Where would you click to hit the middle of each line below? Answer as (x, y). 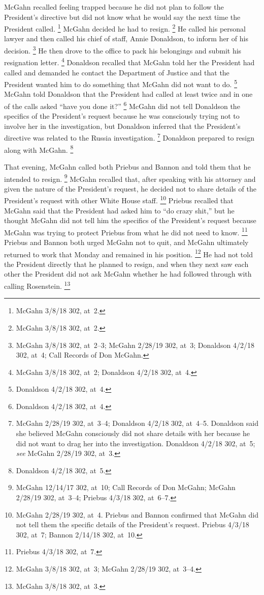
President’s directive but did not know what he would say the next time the (122, 17)
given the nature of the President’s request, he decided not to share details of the (130, 188)
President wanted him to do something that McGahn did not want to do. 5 (121, 83)
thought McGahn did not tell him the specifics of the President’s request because (130, 220)
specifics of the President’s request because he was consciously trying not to (122, 116)
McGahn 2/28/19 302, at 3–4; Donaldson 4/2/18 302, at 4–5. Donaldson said (137, 423)
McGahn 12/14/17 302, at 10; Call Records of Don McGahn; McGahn (126, 487)
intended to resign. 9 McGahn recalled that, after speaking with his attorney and (130, 178)
